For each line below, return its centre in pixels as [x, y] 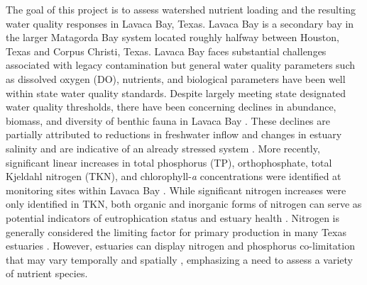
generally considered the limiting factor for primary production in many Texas [176, 231]
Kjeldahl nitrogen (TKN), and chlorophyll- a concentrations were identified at [174, 176]
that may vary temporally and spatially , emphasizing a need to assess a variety [179, 259]
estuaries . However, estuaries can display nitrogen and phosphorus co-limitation [180, 246]
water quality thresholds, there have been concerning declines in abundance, [171, 107]
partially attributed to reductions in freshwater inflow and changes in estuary [174, 134]
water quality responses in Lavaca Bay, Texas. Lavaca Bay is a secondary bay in [180, 23]
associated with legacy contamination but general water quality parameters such [180, 65]
